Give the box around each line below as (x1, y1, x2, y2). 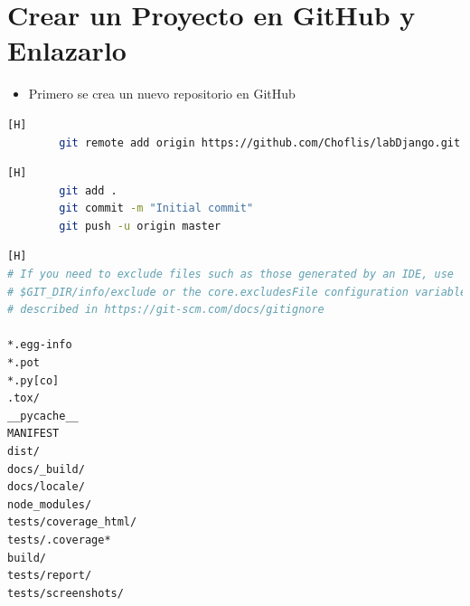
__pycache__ (7, 409, 79, 422)
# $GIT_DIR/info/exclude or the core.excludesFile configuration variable (7, 285, 467, 298)
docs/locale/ (7, 480, 85, 494)
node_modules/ (7, 497, 92, 511)
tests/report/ (7, 569, 92, 582)
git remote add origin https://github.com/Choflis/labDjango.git (59, 136, 461, 149)
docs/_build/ (7, 462, 85, 476)
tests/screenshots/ (7, 586, 124, 600)
